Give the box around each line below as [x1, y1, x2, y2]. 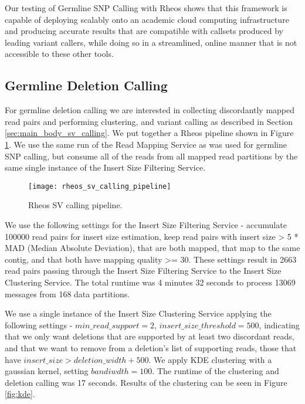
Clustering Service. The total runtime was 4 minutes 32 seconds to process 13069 [5, 276, 296, 288]
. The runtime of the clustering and [152, 365, 279, 377]
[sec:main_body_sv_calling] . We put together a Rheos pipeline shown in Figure [5, 127, 294, 139]
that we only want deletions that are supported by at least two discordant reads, [5, 330, 294, 342]
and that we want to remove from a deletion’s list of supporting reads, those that [5, 341, 297, 354]
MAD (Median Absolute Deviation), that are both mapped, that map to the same [5, 242, 300, 254]
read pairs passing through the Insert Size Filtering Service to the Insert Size [5, 264, 282, 277]
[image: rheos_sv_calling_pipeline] [28, 182, 171, 191]
